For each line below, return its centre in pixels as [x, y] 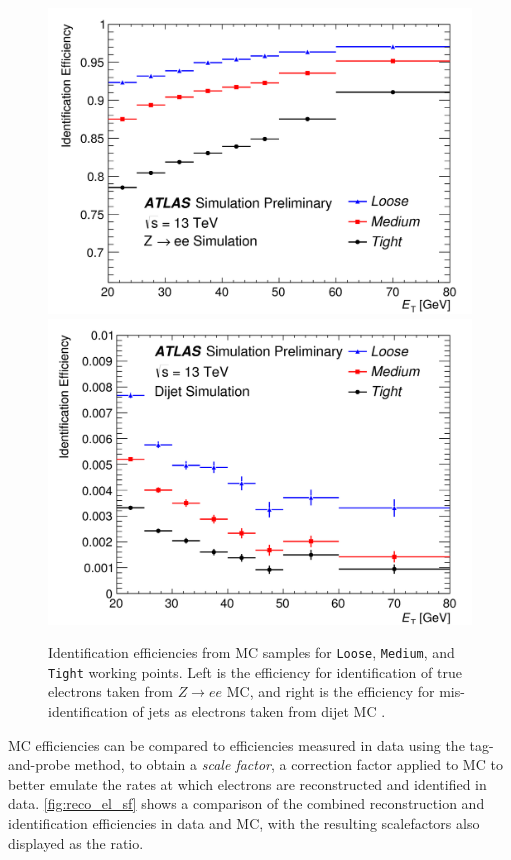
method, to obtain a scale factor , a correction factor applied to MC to [288, 764]
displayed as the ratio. [76, 842]
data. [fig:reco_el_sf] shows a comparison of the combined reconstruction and [246, 803]
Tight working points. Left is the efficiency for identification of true [255, 671]
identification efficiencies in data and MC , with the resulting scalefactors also [244, 823]
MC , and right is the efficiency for [330, 691]
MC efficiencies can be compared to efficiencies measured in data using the [236, 744]
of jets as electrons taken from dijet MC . [259, 711]
